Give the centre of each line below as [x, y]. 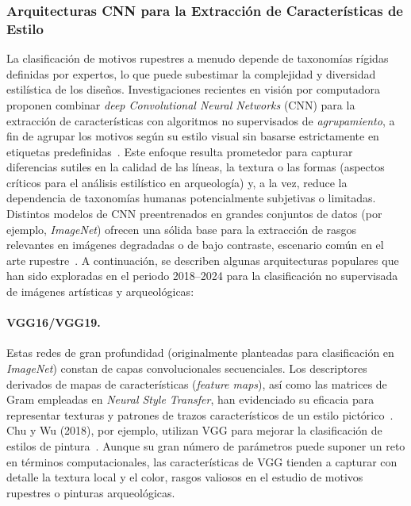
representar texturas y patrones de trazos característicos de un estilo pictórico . [200, 414]
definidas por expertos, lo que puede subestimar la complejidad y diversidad [191, 73]
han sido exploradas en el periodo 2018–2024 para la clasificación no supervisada [202, 276]
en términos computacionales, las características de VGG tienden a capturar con [202, 461]
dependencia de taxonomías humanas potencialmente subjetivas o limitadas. [191, 198]
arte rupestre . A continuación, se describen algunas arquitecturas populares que [203, 260]
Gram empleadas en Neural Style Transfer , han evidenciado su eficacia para [190, 399]
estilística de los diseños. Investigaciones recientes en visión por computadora [193, 89]
